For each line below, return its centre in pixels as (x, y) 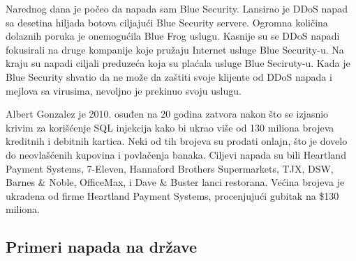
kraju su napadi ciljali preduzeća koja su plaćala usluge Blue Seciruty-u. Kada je (178, 63)
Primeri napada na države (102, 247)
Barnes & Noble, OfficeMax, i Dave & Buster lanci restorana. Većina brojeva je (175, 182)
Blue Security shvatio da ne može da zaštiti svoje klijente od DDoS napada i (169, 76)
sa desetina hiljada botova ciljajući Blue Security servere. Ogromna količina (167, 22)
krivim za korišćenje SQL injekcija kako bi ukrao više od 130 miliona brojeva (170, 127)
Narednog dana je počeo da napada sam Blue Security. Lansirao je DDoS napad (177, 8)
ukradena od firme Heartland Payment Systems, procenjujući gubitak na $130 (172, 195)
